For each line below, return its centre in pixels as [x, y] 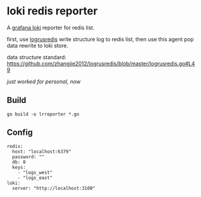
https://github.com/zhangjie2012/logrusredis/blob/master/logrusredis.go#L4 [101, 63]
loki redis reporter [52, 11]
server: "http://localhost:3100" [54, 188]
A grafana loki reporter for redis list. [51, 28]
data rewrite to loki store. [37, 46]
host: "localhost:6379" [42, 151]
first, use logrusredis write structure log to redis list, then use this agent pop [100, 39]
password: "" [28, 157]
